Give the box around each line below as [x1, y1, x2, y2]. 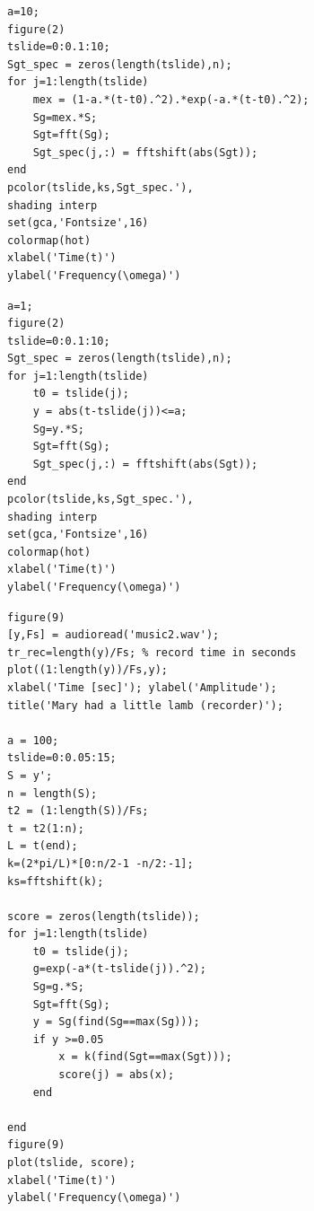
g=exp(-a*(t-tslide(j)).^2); [32, 962, 206, 976]
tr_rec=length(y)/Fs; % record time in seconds [7, 645, 297, 659]
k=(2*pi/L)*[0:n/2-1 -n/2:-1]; [7, 856, 194, 870]
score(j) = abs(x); [58, 1068, 175, 1082]
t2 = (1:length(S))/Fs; [7, 804, 149, 818]
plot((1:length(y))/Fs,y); [7, 663, 168, 677]
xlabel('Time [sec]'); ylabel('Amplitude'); [7, 680, 277, 694]
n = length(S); [7, 786, 98, 800]
